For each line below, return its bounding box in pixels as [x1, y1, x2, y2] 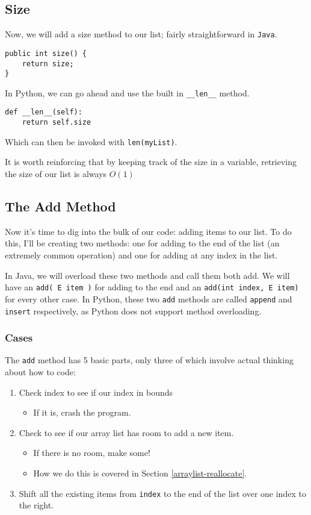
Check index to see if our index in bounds [19, 385, 173, 398]
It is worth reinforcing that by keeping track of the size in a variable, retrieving [5, 155, 297, 168]
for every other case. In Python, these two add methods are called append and [5, 292, 292, 305]
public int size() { [5, 49, 87, 58]
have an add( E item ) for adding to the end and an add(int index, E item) [5, 281, 299, 293]
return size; [22, 59, 74, 68]
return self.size [22, 118, 91, 127]
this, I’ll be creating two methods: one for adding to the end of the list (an [5, 237, 280, 249]
